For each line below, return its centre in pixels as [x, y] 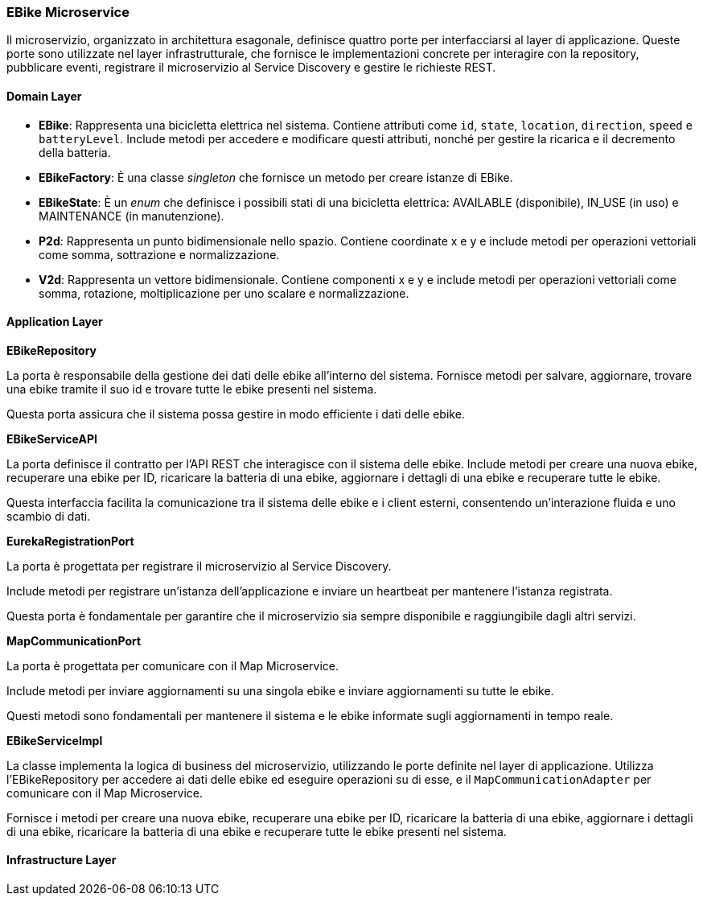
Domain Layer [44, 96]
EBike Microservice [68, 12]
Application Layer [55, 322]
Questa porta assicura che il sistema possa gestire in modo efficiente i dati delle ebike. [236, 414]
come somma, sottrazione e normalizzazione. [159, 254]
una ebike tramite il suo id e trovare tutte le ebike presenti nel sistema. [192, 389]
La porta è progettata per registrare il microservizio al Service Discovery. [199, 566]
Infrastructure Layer [62, 860]
